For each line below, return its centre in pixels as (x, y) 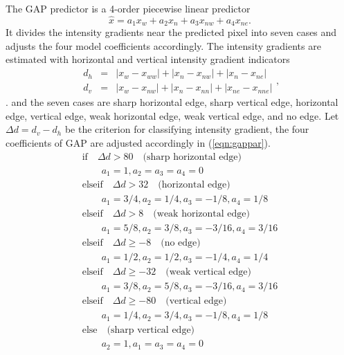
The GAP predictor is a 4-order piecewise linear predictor (128, 8)
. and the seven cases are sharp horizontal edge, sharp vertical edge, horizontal (172, 102)
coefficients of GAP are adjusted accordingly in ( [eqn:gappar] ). (138, 142)
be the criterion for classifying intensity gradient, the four (187, 129)
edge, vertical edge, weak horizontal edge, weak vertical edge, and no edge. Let (172, 115)
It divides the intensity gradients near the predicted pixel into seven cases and (171, 32)
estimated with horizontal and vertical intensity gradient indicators (148, 59)
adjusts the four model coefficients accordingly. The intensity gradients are (163, 45)
